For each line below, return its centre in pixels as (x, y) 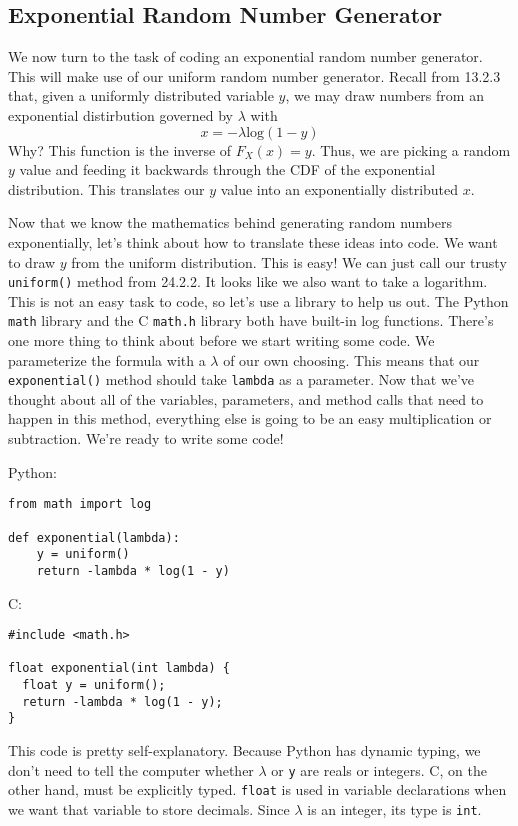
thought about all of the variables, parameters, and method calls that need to (246, 398)
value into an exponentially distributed (339, 188)
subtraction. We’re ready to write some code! (146, 438)
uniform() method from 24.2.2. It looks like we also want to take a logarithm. (248, 281)
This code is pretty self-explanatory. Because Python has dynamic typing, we (244, 750)
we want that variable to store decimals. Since (149, 808)
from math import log (80, 504)
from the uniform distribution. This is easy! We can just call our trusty (289, 261)
